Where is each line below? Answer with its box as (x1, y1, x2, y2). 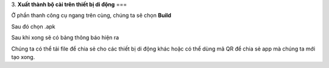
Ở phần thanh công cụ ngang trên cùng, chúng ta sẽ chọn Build (11, 12, 172, 19)
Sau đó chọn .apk (11, 23, 55, 30)
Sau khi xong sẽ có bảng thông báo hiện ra (11, 34, 119, 42)
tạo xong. (11, 53, 35, 60)
